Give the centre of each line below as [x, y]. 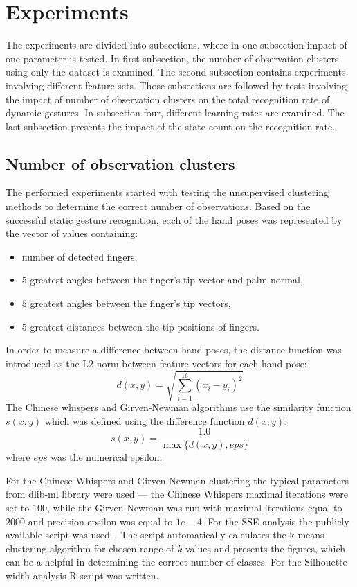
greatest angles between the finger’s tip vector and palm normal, [166, 280]
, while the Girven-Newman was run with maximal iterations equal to [194, 507]
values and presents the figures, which [265, 548]
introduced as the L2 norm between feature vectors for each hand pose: [156, 363]
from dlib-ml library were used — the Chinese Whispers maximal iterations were [177, 494]
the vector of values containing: [72, 233]
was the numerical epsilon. [107, 457]
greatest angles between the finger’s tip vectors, [130, 303]
